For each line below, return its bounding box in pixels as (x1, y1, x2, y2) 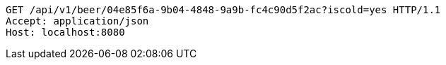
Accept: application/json (6, 15, 149, 27)
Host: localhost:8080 (6, 27, 125, 38)
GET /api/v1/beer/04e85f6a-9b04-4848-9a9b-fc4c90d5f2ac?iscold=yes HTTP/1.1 (6, 4, 441, 15)
